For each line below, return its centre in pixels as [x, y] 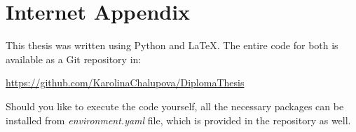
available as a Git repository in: [74, 59]
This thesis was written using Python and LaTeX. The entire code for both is [172, 45]
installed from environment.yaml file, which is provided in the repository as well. [178, 120]
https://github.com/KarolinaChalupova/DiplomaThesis [125, 82]
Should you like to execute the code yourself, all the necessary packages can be [175, 106]
